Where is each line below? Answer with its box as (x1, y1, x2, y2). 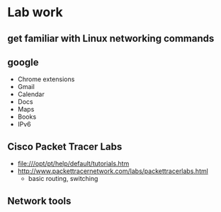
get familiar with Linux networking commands (7, 33, 215, 45)
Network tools (7, 195, 72, 207)
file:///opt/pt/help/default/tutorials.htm (17, 160, 130, 168)
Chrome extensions (17, 75, 75, 83)
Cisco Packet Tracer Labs (7, 141, 123, 153)
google (7, 56, 39, 68)
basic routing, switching (28, 175, 98, 183)
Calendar (17, 90, 45, 99)
